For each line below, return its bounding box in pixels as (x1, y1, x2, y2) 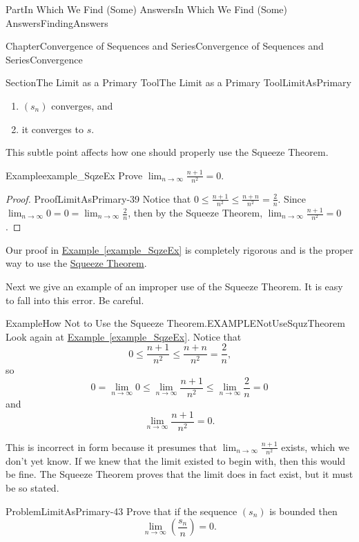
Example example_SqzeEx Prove (6, 168, 143, 182)
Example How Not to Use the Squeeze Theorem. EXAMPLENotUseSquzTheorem (6, 316, 345, 330)
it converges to (21, 121, 84, 136)
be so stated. (6, 481, 59, 495)
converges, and (51, 98, 113, 112)
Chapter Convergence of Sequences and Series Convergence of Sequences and (6, 39, 324, 53)
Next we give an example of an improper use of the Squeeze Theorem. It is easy (6, 279, 343, 293)
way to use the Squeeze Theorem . (6, 256, 147, 270)
